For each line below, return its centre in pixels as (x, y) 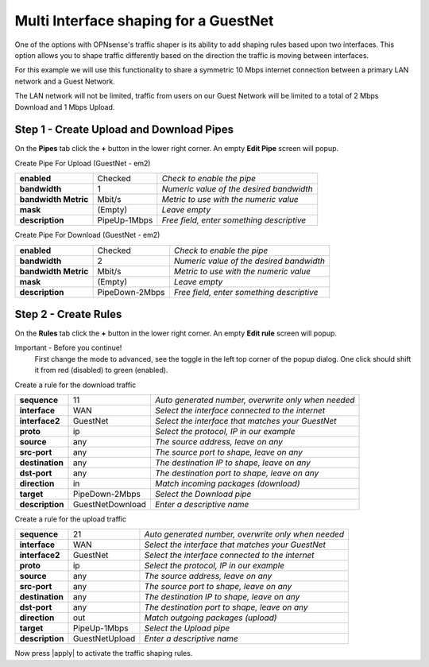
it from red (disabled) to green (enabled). (101, 370)
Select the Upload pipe (187, 628)
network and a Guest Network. (65, 81)
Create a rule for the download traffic (75, 385)
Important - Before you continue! (68, 348)
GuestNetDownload (109, 505)
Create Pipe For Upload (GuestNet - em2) (83, 163)
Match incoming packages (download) (228, 483)
